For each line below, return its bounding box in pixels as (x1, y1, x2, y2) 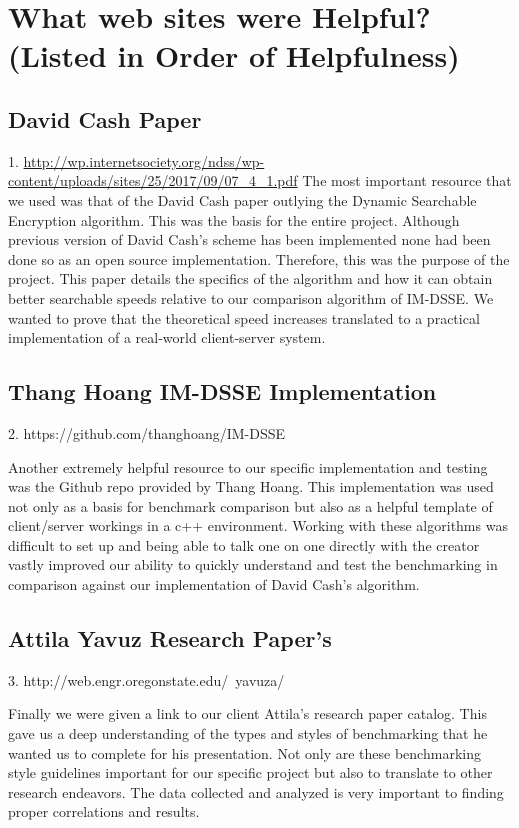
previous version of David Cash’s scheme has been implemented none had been (8, 229, 491, 250)
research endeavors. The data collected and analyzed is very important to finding (8, 781, 504, 802)
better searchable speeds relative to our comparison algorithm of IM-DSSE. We (8, 287, 494, 308)
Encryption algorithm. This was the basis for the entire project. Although (8, 209, 460, 230)
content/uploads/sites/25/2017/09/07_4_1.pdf (8, 170, 298, 191)
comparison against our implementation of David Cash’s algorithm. (8, 574, 420, 595)
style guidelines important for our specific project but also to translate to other (8, 762, 493, 783)
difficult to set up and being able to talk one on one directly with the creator (8, 534, 480, 555)
